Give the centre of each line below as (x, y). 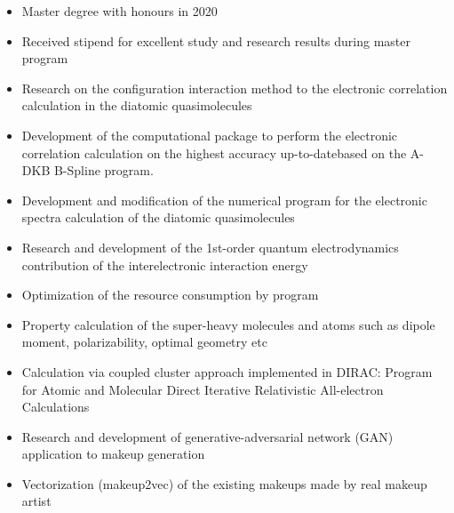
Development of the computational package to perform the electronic (210, 135)
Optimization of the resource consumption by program (170, 295)
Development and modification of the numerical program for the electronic (224, 200)
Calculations (56, 407)
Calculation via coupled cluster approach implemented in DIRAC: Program (227, 371)
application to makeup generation (113, 454)
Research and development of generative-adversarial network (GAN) (207, 436)
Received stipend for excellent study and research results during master (216, 40)
